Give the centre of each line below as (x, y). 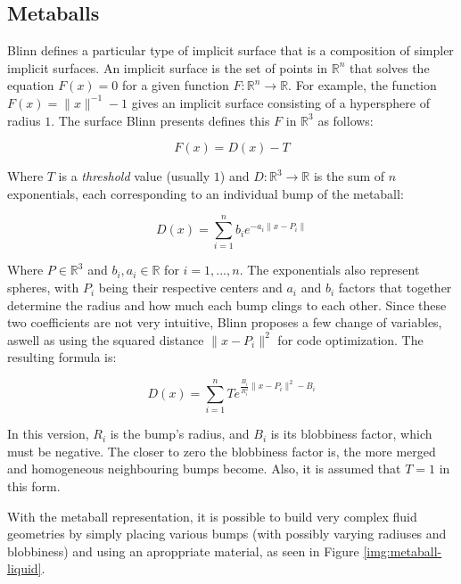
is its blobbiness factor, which (351, 434)
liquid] (25, 568)
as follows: (346, 120)
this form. (34, 485)
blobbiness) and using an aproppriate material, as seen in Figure (183, 551)
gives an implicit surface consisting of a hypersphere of (280, 102)
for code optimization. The (350, 339)
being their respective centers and (190, 288)
